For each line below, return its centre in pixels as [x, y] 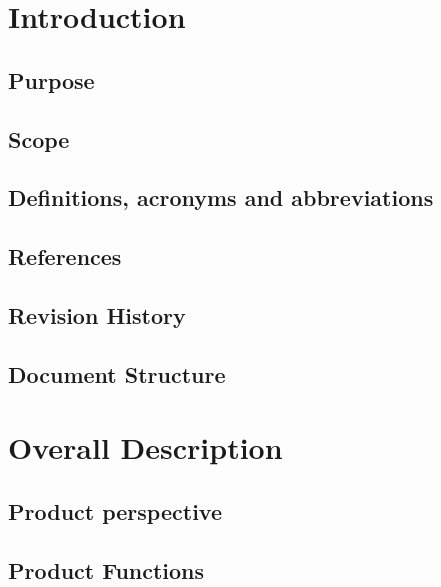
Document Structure [117, 373]
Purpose [51, 79]
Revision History [97, 314]
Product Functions [106, 569]
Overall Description [145, 447]
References [65, 256]
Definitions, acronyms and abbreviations [221, 197]
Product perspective [115, 510]
